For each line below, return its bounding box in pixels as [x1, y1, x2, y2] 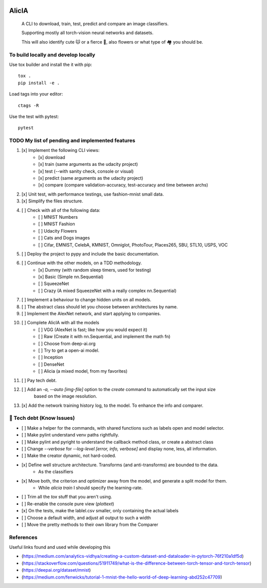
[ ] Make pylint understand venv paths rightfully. [21, 432, 119, 438]
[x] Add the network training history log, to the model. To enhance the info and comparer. [21, 402, 204, 408]
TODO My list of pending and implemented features [9, 137, 135, 144]
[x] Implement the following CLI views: [21, 147, 100, 153]
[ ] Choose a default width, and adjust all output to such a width [21, 515, 151, 521]
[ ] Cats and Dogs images [38, 235, 90, 241]
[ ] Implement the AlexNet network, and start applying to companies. [21, 311, 161, 317]
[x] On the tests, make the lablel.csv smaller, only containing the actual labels [21, 508, 179, 514]
